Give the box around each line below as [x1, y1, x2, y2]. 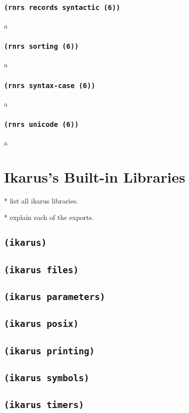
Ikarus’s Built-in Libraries [4, 166, 186, 187]
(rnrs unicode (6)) [4, 120, 79, 129]
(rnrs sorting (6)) [4, 42, 79, 51]
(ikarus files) [4, 264, 79, 275]
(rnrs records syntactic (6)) [4, 3, 121, 11]
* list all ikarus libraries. [4, 195, 78, 206]
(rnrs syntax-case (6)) [4, 81, 96, 90]
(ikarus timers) [4, 400, 84, 411]
